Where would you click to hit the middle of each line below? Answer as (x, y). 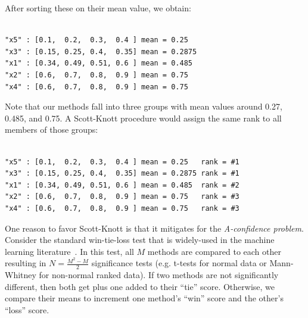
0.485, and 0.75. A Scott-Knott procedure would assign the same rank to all (143, 118)
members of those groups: (52, 130)
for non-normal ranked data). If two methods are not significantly (159, 275)
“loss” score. (27, 309)
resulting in (26, 263)
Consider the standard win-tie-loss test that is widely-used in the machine (140, 240)
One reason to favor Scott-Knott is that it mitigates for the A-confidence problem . (154, 228)
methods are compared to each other (214, 251)
